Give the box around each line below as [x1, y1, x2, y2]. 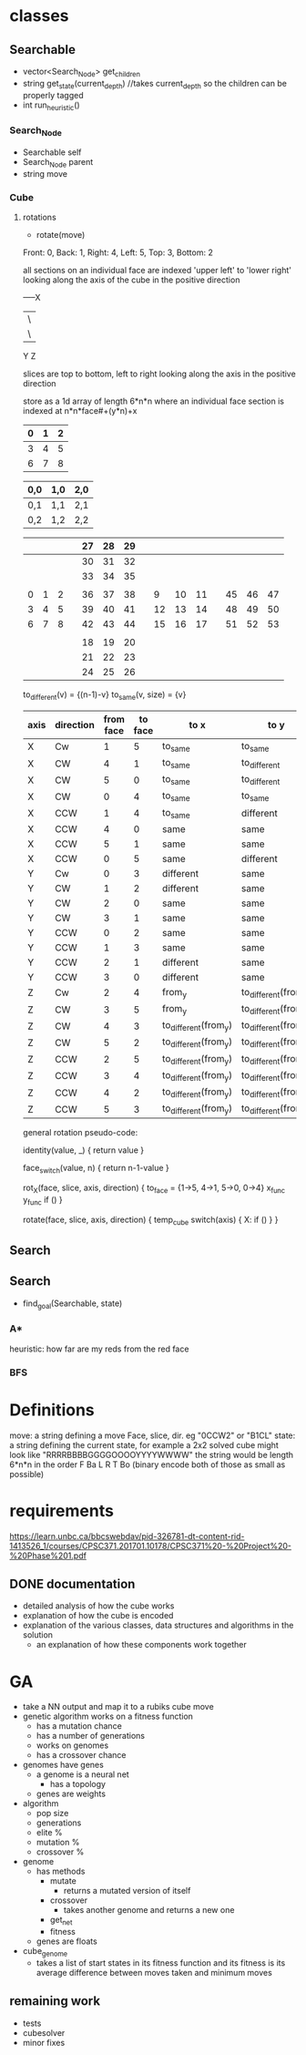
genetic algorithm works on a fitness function [22, 1711, 194, 1722]
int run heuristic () [22, 99, 80, 112]
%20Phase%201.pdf [9, 1550, 87, 1561]
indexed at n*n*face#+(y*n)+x [22, 406, 138, 416]
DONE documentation [9, 1576, 136, 1591]
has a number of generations [36, 1731, 146, 1742]
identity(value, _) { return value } [22, 1145, 144, 1156]
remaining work [9, 1993, 101, 2009]
